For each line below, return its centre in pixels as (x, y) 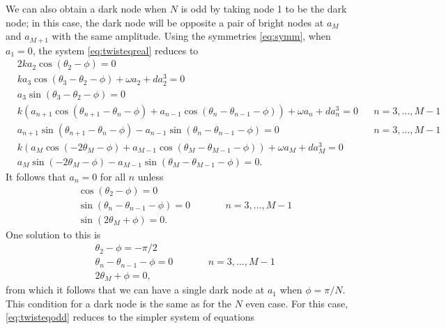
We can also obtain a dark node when (86, 8)
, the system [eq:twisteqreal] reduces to (115, 50)
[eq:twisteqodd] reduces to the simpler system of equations (130, 317)
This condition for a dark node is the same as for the (118, 303)
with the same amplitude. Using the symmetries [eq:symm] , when (191, 36)
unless (151, 176)
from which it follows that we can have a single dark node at (135, 290)
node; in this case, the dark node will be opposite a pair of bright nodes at (165, 22)
